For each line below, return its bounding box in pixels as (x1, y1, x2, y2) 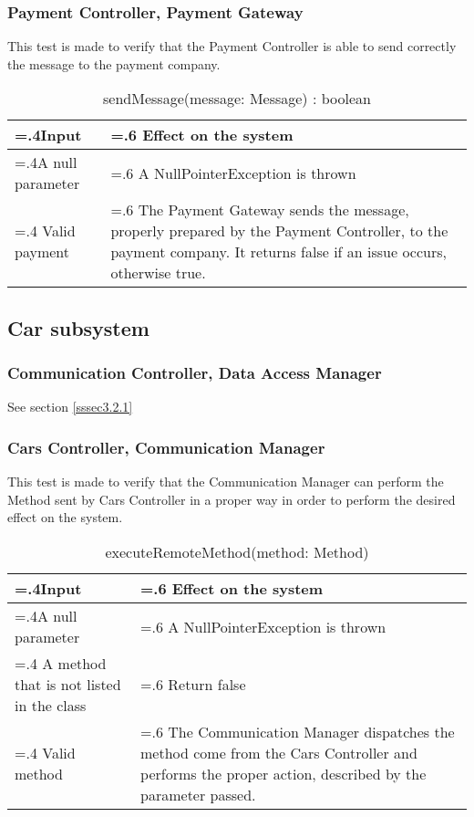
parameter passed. (140, 784, 256, 805)
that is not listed (15, 674, 121, 695)
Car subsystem (7, 313, 149, 341)
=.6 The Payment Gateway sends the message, (110, 199, 409, 221)
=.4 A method (15, 653, 107, 674)
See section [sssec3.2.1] (7, 397, 133, 416)
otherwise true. (110, 262, 206, 284)
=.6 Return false (140, 674, 246, 695)
